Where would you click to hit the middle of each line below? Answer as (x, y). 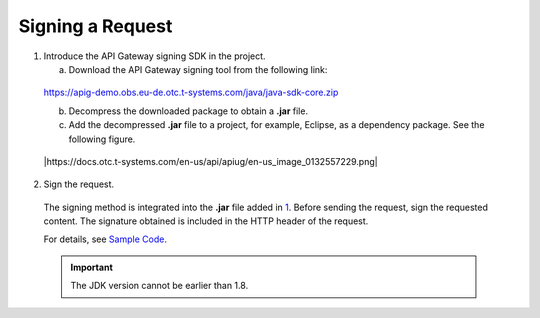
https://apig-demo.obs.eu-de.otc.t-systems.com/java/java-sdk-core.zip (191, 92)
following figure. (102, 139)
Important (92, 267)
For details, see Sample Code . (105, 239)
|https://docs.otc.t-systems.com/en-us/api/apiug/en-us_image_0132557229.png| (211, 161)
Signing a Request (95, 26)
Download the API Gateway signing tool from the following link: (198, 69)
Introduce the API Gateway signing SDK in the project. (154, 56)
